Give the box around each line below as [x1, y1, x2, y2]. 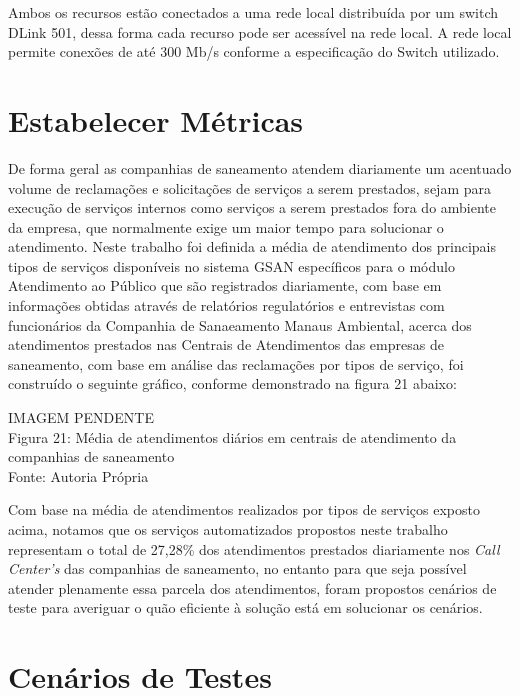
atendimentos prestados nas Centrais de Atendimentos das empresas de [8, 334, 444, 355]
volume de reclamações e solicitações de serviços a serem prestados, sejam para [8, 177, 491, 198]
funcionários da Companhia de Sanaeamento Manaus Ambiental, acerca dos [8, 314, 472, 335]
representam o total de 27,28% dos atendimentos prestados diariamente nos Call [8, 538, 500, 559]
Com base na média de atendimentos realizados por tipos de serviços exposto [8, 499, 480, 520]
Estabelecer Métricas [8, 99, 304, 140]
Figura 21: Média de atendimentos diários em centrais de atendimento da [8, 426, 457, 447]
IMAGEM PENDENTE [8, 407, 154, 428]
